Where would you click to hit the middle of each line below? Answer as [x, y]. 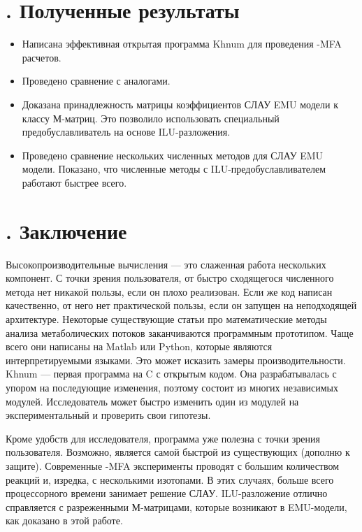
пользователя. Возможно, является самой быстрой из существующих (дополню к [178, 452]
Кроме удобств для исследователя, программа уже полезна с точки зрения [163, 438]
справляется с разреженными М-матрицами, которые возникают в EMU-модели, [176, 506]
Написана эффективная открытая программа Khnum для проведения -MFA [182, 44]
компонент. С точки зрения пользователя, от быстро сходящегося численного [170, 278]
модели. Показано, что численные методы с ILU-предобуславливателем [174, 169]
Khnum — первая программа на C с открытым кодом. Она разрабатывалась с [171, 374]
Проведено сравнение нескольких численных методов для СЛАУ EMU [173, 155]
